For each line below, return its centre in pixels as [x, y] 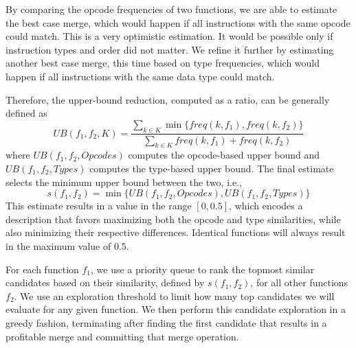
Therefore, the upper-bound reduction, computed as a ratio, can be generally [168, 99]
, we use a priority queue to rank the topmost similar [203, 269]
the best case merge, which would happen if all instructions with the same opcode [178, 22]
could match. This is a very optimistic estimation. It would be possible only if [169, 36]
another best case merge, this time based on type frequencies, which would [163, 63]
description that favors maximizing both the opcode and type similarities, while [173, 219]
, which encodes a [266, 206]
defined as [26, 113]
